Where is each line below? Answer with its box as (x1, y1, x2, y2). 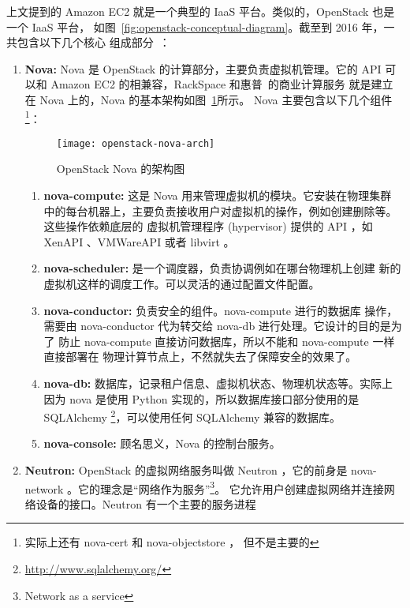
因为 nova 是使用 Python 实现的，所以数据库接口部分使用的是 (43, 390, 360, 407)
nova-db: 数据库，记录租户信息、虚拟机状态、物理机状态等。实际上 (43, 375, 393, 391)
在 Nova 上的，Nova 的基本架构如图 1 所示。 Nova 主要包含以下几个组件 (24, 91, 393, 107)
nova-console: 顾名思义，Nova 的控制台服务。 (43, 435, 281, 452)
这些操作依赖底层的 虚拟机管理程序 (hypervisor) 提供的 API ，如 (43, 218, 373, 235)
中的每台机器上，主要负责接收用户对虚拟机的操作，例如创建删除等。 (43, 202, 397, 219)
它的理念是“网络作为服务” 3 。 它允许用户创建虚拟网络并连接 (78, 478, 384, 497)
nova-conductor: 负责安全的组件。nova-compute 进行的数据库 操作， (43, 302, 398, 318)
